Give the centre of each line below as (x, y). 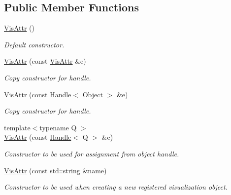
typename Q (58, 127)
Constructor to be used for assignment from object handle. (92, 153)
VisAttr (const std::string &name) (55, 170)
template (17, 127)
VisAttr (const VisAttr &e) (45, 61)
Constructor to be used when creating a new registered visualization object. (116, 187)
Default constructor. (34, 44)
